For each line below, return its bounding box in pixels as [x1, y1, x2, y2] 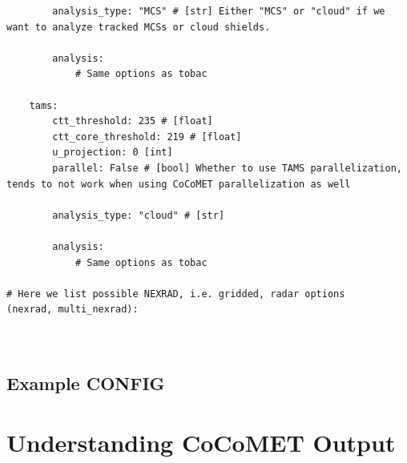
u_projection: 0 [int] [52, 147, 173, 159]
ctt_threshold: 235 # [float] [52, 115, 213, 127]
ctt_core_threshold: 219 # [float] [52, 131, 242, 143]
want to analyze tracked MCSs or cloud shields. [6, 21, 271, 33]
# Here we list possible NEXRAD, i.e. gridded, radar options [6, 288, 345, 300]
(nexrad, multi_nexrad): [6, 304, 139, 316]
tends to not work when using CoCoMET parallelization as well [6, 178, 351, 190]
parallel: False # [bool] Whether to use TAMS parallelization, [52, 162, 402, 174]
